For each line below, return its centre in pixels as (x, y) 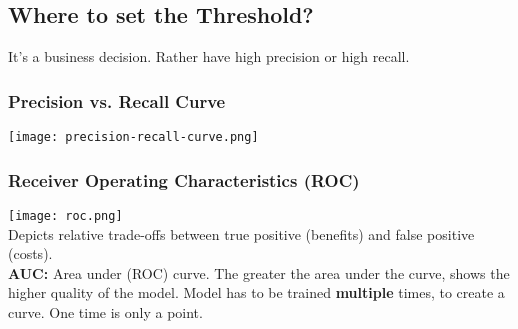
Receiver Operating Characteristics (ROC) (184, 179)
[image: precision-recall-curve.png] (133, 137)
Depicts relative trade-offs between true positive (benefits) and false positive (241, 233)
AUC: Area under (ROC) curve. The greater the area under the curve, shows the (259, 272)
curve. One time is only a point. (105, 311)
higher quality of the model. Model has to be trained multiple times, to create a (256, 292)
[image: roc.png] (65, 215)
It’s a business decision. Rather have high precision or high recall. (209, 56)
